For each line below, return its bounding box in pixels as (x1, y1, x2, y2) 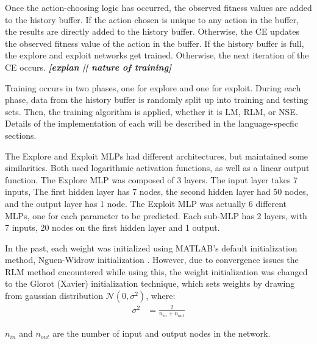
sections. (5, 128, 37, 141)
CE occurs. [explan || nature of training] (5, 60, 172, 73)
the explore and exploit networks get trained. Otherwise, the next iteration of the (5, 49, 309, 61)
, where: (146, 289, 176, 302)
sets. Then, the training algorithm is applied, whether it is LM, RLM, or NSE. (5, 105, 298, 118)
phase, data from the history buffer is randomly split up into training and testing (5, 93, 308, 106)
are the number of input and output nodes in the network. (52, 327, 271, 340)
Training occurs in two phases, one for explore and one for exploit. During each (5, 81, 301, 94)
